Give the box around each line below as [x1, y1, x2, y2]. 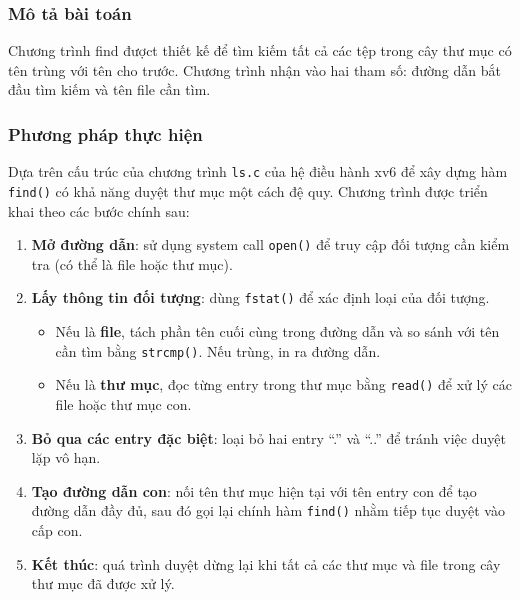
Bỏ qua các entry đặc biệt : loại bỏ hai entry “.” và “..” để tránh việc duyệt [31, 427, 506, 448]
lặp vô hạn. [31, 447, 101, 468]
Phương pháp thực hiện [8, 121, 203, 146]
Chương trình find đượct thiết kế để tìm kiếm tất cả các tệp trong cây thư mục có [8, 40, 512, 61]
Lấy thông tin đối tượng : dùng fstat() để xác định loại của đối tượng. [31, 287, 490, 308]
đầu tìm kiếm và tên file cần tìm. [8, 79, 211, 100]
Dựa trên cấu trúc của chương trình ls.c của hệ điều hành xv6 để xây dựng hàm [8, 161, 508, 182]
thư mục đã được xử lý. [31, 573, 175, 594]
